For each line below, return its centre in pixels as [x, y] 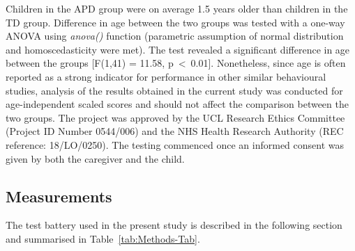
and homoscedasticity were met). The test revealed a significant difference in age [178, 49]
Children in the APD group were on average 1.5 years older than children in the [177, 8]
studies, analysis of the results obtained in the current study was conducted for [174, 90]
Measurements [59, 196]
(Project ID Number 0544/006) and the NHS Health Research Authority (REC [175, 131]
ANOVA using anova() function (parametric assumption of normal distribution [175, 36]
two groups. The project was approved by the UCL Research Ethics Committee [175, 117]
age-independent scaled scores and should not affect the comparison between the [177, 104]
